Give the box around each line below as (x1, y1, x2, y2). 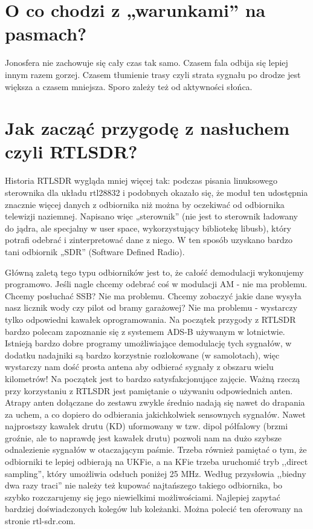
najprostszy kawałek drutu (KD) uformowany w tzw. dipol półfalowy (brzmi (5, 420, 288, 432)
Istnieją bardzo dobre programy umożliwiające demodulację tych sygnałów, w (5, 337, 292, 349)
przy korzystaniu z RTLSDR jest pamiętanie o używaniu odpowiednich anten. (5, 384, 293, 397)
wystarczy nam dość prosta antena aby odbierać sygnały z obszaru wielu (5, 360, 274, 373)
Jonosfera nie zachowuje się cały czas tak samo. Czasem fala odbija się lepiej (5, 56, 288, 69)
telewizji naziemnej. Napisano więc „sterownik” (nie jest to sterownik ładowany (5, 210, 298, 222)
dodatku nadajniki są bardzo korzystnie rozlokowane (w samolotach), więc (5, 348, 280, 361)
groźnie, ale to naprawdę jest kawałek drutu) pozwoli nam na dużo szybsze (5, 431, 282, 444)
